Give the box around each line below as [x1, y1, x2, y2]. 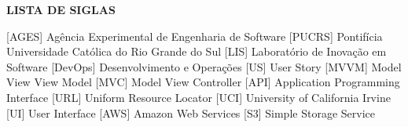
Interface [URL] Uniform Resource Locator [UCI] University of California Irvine [6, 89, 391, 105]
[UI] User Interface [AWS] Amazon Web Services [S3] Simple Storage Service [6, 104, 375, 121]
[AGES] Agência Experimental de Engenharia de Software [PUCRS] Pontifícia [6, 27, 383, 44]
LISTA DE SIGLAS [6, 2, 116, 17]
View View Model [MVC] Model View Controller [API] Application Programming [6, 74, 400, 90]
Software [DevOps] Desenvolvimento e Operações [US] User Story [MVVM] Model [6, 58, 402, 74]
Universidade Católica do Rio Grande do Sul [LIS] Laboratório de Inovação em [6, 43, 387, 60]
